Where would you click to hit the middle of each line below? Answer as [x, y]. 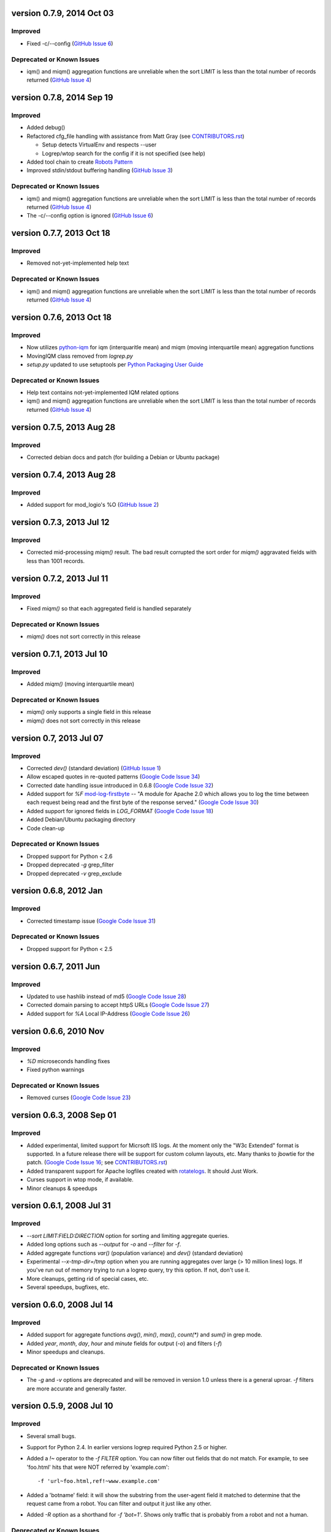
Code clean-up [46, 828]
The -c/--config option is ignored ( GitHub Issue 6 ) [90, 216]
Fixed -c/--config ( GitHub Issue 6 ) [70, 44]
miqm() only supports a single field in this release [89, 712]
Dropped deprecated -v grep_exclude [74, 873]
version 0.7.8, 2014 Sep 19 [62, 98]
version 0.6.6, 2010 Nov [58, 1031]
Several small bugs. [51, 1436]
